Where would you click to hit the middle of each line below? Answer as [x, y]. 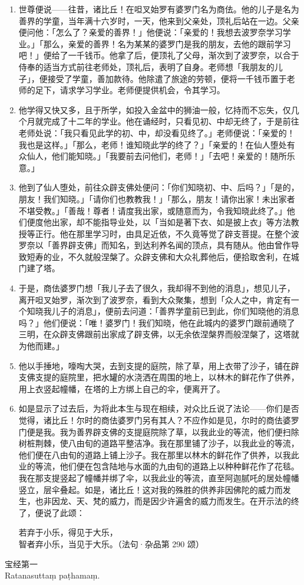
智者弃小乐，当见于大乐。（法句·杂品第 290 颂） [111, 543]
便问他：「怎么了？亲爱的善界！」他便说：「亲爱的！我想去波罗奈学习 [151, 32]
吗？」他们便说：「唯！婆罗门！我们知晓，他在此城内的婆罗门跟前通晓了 [157, 322]
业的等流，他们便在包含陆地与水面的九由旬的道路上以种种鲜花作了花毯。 [159, 466]
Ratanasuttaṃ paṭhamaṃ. [52, 575]
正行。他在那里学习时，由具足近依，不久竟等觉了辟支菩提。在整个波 [167, 233]
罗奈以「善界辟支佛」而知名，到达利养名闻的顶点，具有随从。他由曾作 [155, 245]
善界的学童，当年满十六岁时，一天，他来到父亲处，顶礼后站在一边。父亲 [159, 20]
